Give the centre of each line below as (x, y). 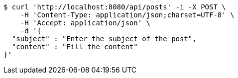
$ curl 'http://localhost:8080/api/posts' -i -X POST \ (115, 7)
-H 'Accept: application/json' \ (85, 23)
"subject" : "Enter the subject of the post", (104, 39)
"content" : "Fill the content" (75, 47)
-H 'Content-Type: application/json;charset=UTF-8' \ (127, 15)
